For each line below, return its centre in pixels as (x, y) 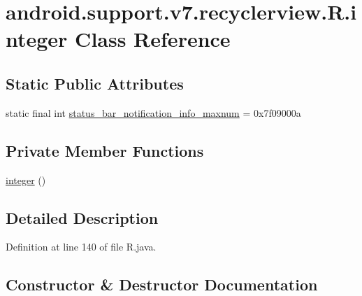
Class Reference (153, 39)
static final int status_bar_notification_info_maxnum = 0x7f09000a (153, 112)
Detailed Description (82, 217)
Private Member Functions (105, 150)
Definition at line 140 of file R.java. (81, 247)
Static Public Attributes (95, 83)
